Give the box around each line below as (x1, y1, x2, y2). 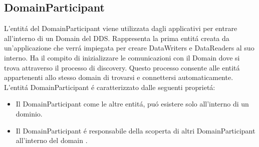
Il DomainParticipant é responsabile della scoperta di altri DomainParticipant (16, 125, 255, 135)
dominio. (16, 108, 43, 118)
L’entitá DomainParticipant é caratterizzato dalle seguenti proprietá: (4, 81, 215, 92)
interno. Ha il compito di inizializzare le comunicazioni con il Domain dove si (4, 52, 240, 62)
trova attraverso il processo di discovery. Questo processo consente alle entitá (4, 62, 240, 72)
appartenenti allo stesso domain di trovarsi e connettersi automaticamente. (4, 72, 233, 82)
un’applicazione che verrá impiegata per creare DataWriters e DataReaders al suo (4, 42, 254, 53)
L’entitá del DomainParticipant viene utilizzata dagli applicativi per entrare (4, 23, 237, 33)
